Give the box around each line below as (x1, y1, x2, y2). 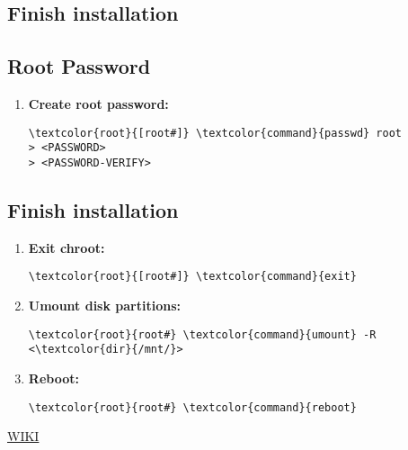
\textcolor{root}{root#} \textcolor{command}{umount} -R (28, 328, 377, 341)
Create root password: (28, 94, 169, 112)
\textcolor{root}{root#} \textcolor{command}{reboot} (28, 400, 357, 414)
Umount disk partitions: (28, 296, 182, 314)
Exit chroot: (28, 238, 105, 256)
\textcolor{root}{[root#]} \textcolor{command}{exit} (28, 270, 357, 283)
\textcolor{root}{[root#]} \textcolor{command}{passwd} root (28, 126, 403, 139)
